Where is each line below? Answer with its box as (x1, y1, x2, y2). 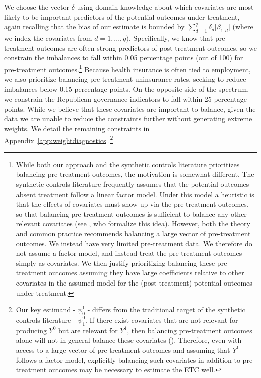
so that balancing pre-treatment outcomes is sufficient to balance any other (16, 208, 247, 219)
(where (232, 21, 253, 32)
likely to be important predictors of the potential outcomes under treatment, (4, 11, 240, 22)
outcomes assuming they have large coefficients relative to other (48, 267, 244, 278)
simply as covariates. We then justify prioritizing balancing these (16, 257, 215, 268)
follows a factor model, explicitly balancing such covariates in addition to (16, 354, 240, 365)
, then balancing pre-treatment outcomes (127, 325, 252, 335)
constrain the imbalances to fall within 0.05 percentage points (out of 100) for (4, 52, 243, 63)
